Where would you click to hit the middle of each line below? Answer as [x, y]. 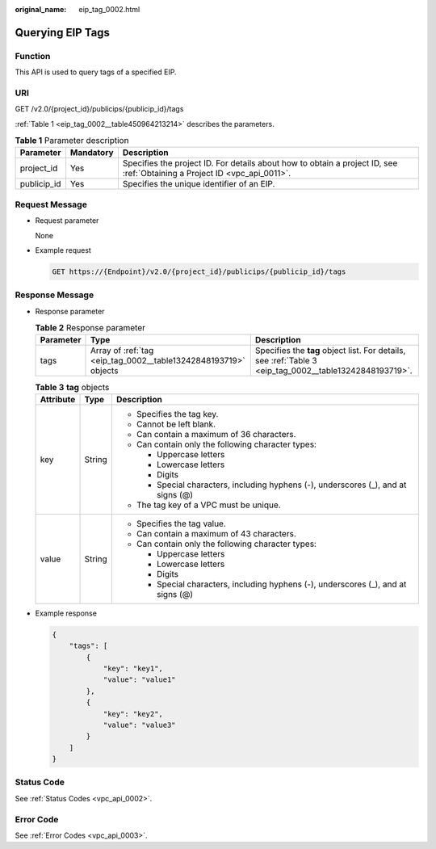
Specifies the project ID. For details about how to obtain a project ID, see [260, 163]
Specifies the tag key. [177, 414]
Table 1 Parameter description [72, 141]
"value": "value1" [140, 680]
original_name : [41, 9]
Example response [66, 613]
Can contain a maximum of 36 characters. [216, 434]
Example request [63, 250]
